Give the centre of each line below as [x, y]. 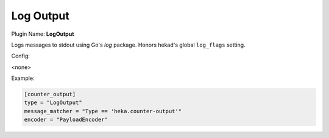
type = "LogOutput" [53, 103]
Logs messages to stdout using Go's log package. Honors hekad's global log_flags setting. [129, 45]
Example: [23, 78]
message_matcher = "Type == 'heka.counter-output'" [103, 111]
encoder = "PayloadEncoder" [66, 120]
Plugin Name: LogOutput [43, 34]
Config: [21, 56]
